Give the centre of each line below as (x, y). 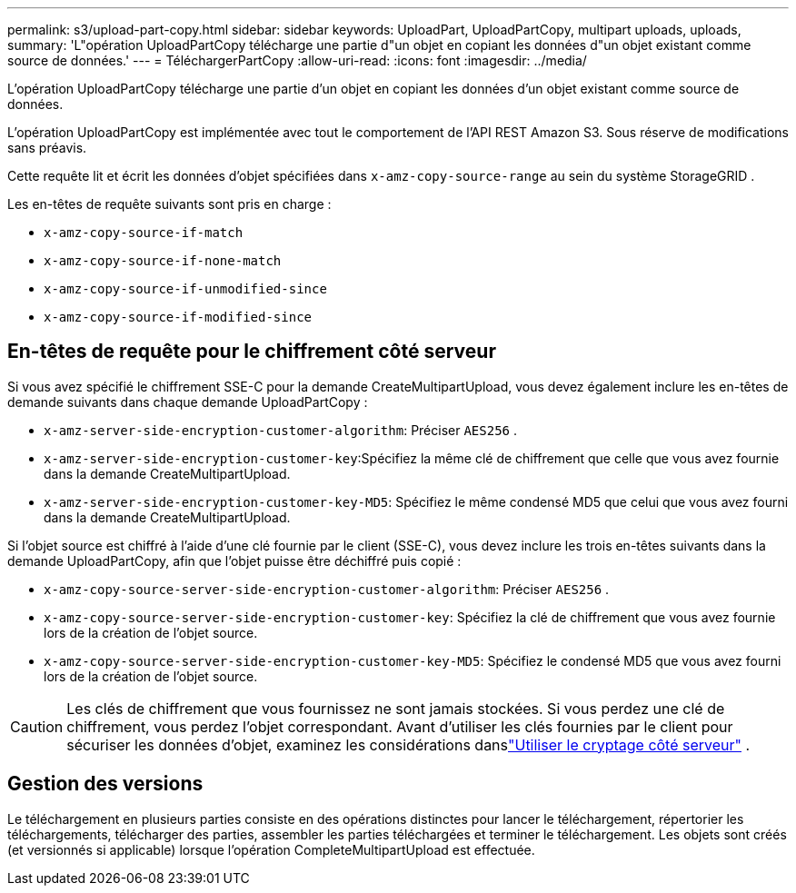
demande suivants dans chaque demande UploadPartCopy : (188, 402)
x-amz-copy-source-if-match (144, 233)
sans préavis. (47, 148)
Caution (37, 726)
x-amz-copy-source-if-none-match (163, 261)
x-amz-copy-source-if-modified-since (178, 317)
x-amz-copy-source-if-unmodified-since (185, 289)
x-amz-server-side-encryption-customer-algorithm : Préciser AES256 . (280, 430)
